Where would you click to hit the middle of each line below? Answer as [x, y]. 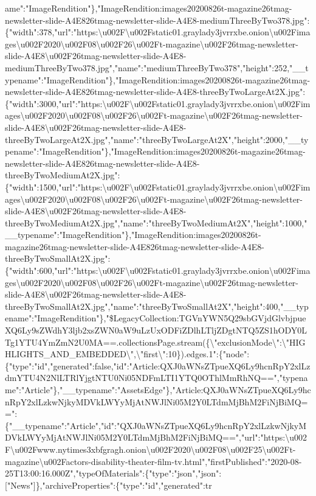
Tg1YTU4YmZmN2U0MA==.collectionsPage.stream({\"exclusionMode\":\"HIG [155, 342]
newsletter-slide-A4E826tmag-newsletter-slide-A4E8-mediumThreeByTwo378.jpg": [157, 20]
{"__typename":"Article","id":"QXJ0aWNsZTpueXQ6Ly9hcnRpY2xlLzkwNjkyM [156, 425]
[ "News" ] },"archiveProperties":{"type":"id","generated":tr [108, 485]
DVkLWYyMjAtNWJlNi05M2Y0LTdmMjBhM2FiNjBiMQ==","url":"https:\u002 [156, 437]
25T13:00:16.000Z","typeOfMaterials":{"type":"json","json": [113, 473]
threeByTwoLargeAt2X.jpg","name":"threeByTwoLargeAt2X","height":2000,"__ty [157, 139]
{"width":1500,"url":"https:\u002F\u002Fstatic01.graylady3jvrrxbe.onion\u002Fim [158, 187]
